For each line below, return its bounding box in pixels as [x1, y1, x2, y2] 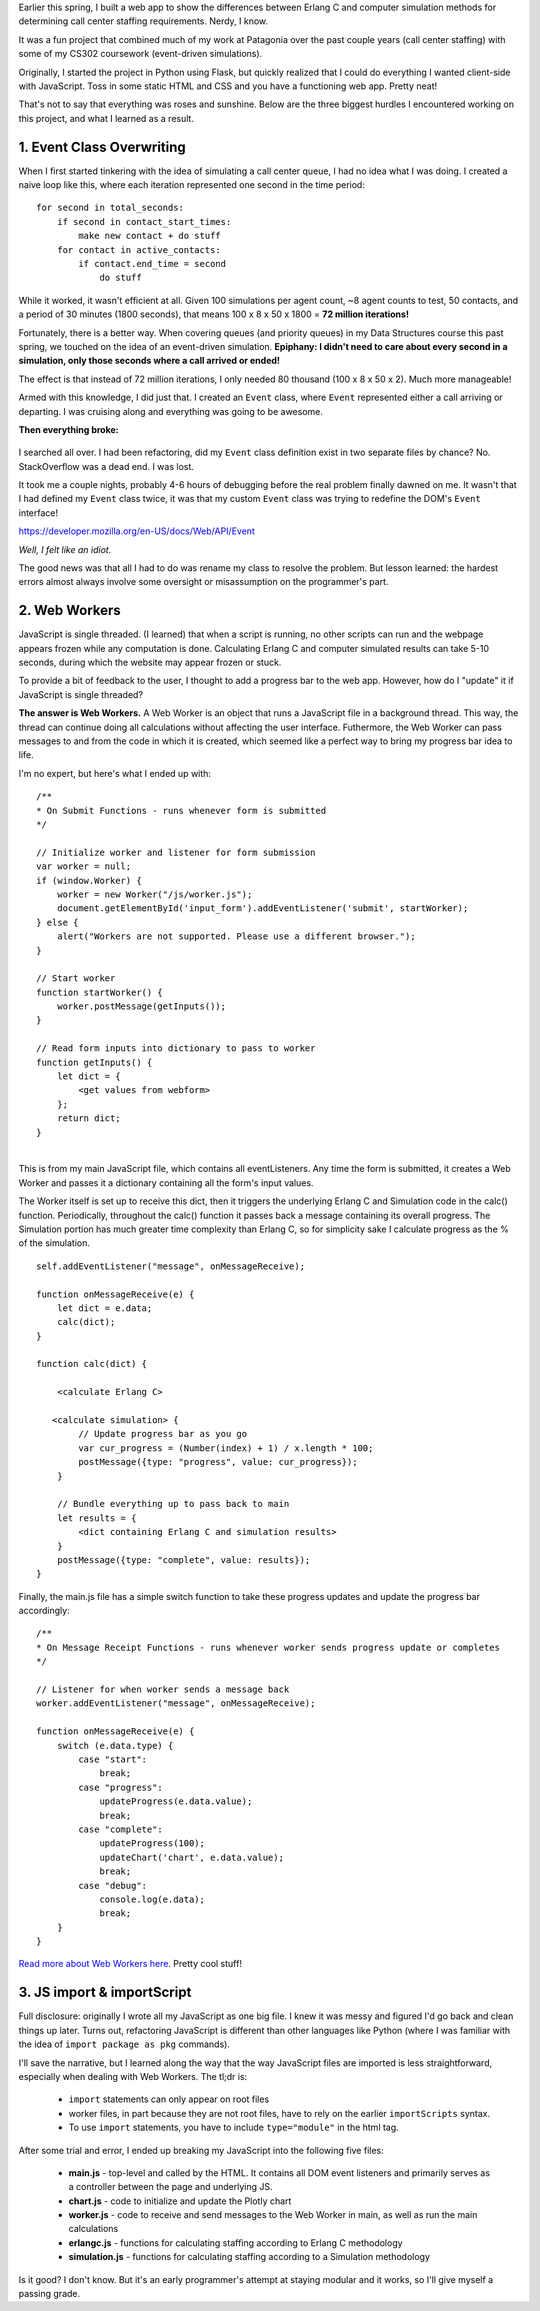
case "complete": [78, 1823, 164, 1835]
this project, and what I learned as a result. [18, 112, 195, 124]
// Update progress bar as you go [78, 1428, 248, 1440]
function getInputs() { [36, 1056, 153, 1068]
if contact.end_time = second [78, 258, 227, 269]
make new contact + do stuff [78, 230, 222, 242]
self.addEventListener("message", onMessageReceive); [36, 1260, 305, 1272]
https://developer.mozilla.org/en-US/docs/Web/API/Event [18, 525, 255, 537]
